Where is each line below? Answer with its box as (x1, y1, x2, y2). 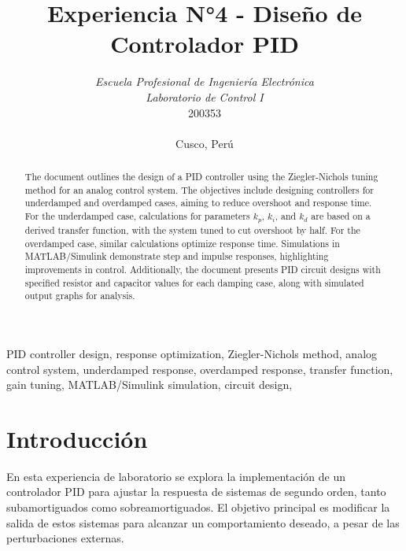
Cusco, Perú (175, 135, 234, 151)
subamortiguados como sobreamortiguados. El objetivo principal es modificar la (6, 499, 390, 516)
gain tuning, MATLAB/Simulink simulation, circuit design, (6, 376, 293, 393)
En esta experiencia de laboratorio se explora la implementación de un (6, 468, 346, 484)
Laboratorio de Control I (146, 88, 264, 105)
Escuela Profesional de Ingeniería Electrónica (95, 73, 314, 90)
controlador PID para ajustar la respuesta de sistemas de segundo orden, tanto (6, 483, 386, 500)
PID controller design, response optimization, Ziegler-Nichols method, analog (6, 345, 378, 361)
